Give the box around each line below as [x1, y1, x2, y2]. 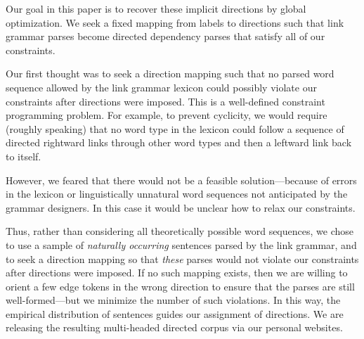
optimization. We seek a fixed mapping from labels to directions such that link [6, 15, 344, 30]
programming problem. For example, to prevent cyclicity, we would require [6, 108, 327, 122]
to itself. [6, 148, 41, 163]
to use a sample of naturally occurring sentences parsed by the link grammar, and [6, 237, 357, 252]
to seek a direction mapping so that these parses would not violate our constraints [6, 251, 359, 266]
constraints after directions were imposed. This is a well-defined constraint [6, 94, 325, 108]
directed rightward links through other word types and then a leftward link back [6, 135, 352, 150]
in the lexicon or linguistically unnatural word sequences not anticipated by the [6, 186, 348, 201]
